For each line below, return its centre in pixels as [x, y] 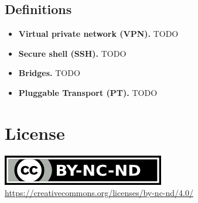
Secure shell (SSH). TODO [72, 53]
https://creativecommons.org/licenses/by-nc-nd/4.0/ [99, 193]
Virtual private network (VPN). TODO [98, 34]
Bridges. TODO [49, 73]
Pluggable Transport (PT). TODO [88, 92]
